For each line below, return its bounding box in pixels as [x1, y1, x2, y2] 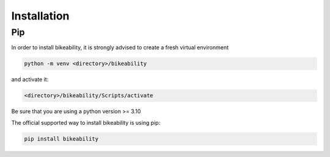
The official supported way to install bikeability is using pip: [11, 119, 161, 126]
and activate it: [11, 76, 49, 83]
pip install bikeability [24, 135, 99, 142]
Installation [11, 9, 70, 23]
